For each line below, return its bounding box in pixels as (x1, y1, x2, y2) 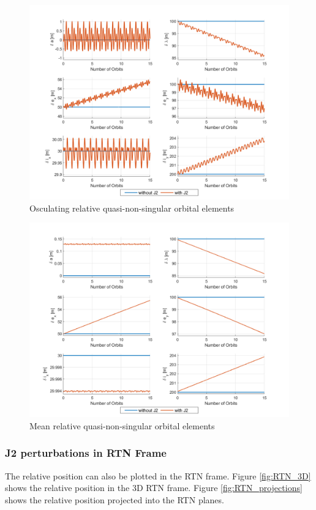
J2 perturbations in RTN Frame (5, 445, 167, 460)
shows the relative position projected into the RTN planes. (5, 493, 224, 506)
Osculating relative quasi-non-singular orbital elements (29, 201, 235, 214)
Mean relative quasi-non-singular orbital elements (29, 419, 215, 432)
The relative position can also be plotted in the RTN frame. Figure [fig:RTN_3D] (5, 469, 311, 482)
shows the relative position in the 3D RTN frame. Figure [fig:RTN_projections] (5, 481, 303, 494)
